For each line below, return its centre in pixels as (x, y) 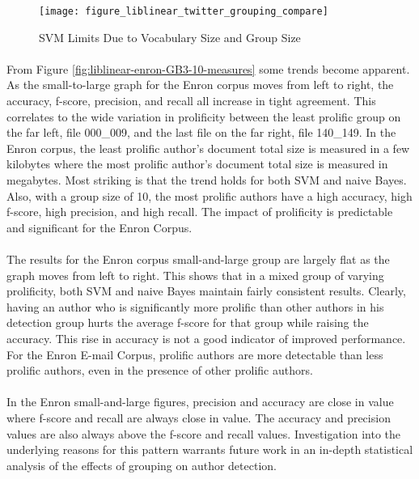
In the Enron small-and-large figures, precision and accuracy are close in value (200, 402)
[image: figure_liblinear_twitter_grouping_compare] (184, 11)
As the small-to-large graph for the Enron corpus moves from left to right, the (200, 85)
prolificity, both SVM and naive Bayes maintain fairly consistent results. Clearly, (206, 291)
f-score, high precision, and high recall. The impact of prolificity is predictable (200, 212)
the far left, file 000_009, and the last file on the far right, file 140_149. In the (201, 132)
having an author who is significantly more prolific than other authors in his (195, 306)
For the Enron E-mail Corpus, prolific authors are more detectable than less (195, 354)
